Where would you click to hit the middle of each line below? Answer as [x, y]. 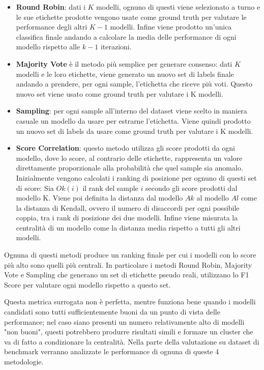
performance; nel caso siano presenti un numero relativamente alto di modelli [124, 321]
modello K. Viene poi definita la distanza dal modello [99, 198]
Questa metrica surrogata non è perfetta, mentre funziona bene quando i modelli [130, 302]
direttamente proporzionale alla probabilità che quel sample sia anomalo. [129, 168]
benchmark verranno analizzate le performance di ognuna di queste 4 [112, 351]
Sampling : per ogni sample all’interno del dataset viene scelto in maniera [131, 111]
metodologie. [24, 361]
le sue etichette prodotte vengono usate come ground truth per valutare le [131, 17]
